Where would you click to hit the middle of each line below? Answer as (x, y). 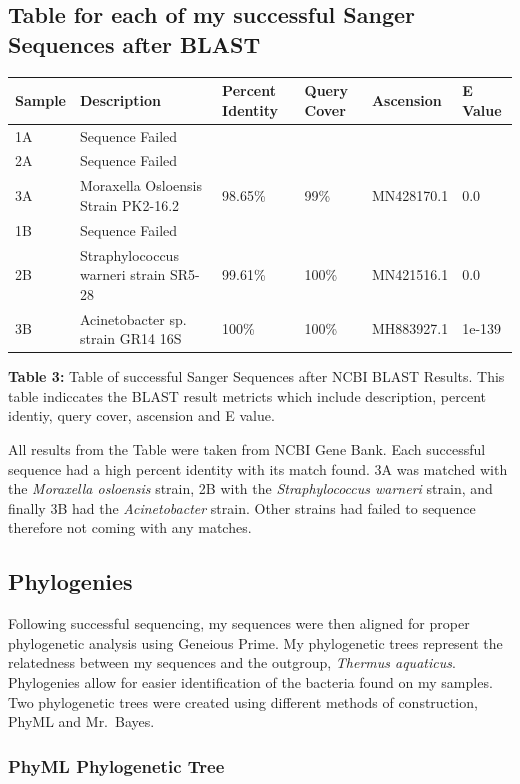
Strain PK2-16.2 (129, 204)
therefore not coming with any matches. (130, 527)
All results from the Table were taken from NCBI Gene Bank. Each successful (247, 449)
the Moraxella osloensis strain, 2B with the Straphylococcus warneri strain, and (250, 488)
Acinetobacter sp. (133, 318)
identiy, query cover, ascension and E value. (141, 415)
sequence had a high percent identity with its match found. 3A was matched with (258, 468)
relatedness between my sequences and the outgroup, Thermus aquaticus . (232, 662)
